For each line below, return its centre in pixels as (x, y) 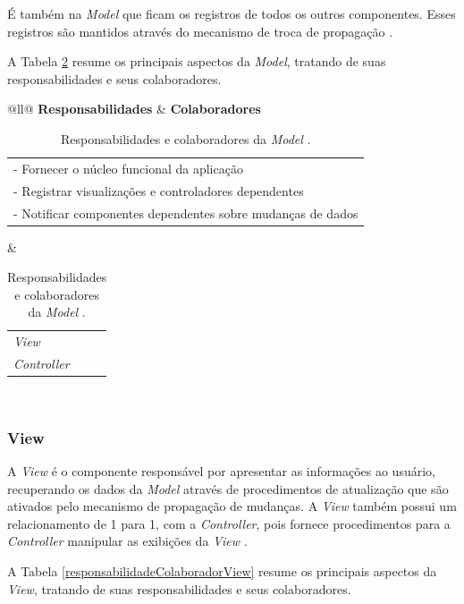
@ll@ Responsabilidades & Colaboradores (134, 109)
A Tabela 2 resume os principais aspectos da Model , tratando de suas (197, 61)
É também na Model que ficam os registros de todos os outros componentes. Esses (232, 13)
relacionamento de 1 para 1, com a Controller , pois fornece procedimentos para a (229, 523)
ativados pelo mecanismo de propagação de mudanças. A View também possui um (232, 506)
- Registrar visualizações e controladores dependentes (159, 190)
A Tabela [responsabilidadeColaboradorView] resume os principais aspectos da (222, 570)
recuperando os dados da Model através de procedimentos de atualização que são (228, 488)
